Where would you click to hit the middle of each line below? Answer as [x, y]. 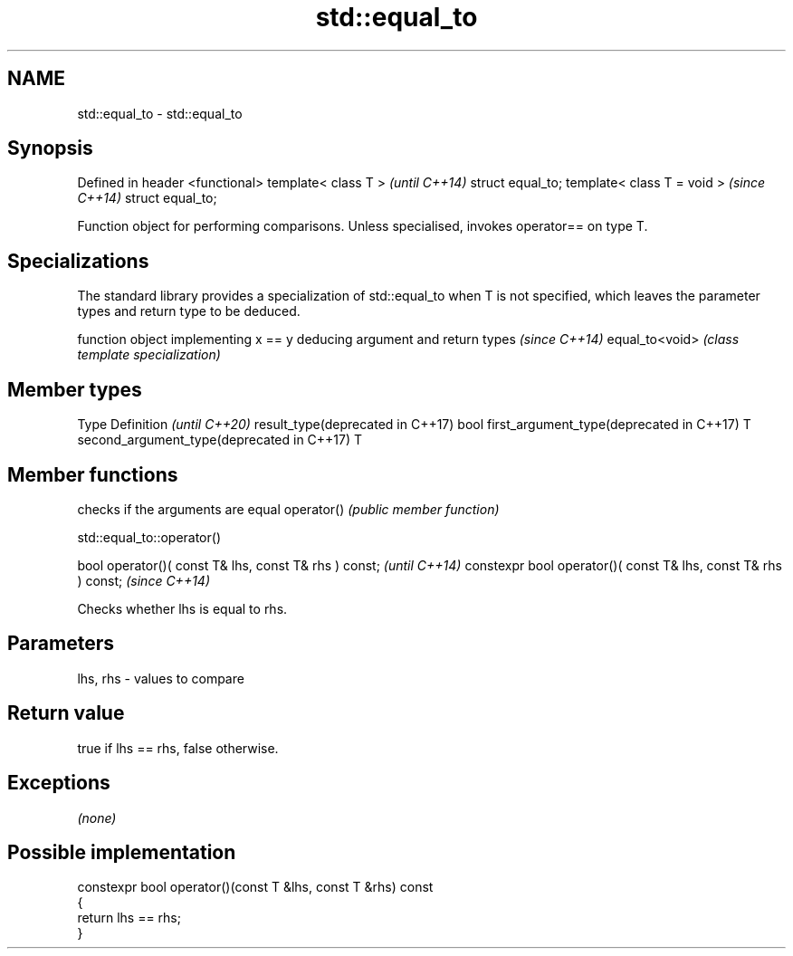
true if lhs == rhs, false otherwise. [178, 748]
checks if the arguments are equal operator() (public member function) [288, 509]
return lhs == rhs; [129, 918]
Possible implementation [122, 852]
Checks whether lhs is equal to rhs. [182, 608]
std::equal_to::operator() [149, 537]
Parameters [61, 644]
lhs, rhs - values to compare [161, 678]
